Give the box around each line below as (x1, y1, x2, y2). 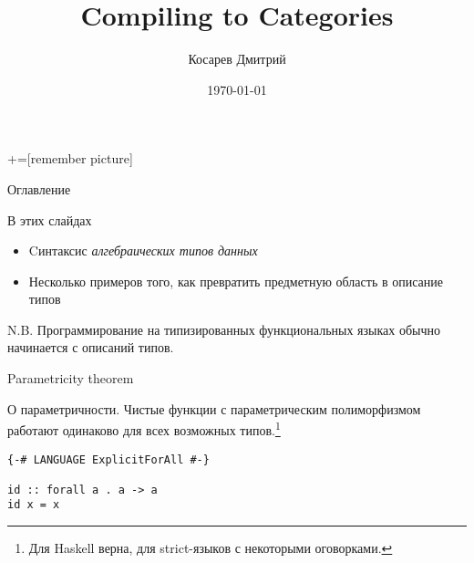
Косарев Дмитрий (188, 49, 286, 68)
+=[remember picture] (7, 149, 133, 168)
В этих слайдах (7, 210, 92, 229)
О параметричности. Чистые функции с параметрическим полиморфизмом (7, 399, 421, 418)
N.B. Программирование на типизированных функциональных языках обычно (7, 319, 440, 339)
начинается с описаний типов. (7, 338, 174, 357)
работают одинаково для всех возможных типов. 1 (7, 418, 281, 439)
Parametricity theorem (7, 369, 134, 388)
